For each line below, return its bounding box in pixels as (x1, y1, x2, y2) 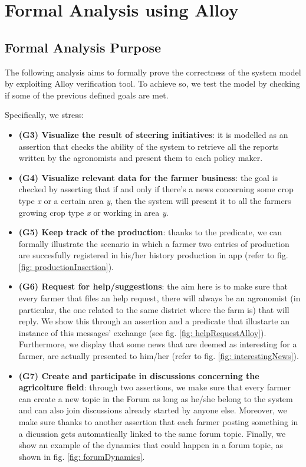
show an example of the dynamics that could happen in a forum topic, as (18, 439, 284, 451)
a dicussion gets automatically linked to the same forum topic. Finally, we (18, 427, 286, 439)
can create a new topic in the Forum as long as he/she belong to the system (18, 392, 293, 404)
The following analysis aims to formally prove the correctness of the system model (5, 65, 301, 78)
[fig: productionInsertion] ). (18, 260, 114, 272)
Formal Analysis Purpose (5, 38, 162, 56)
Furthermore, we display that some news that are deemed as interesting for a (18, 338, 297, 350)
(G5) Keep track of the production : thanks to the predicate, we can (18, 226, 282, 238)
